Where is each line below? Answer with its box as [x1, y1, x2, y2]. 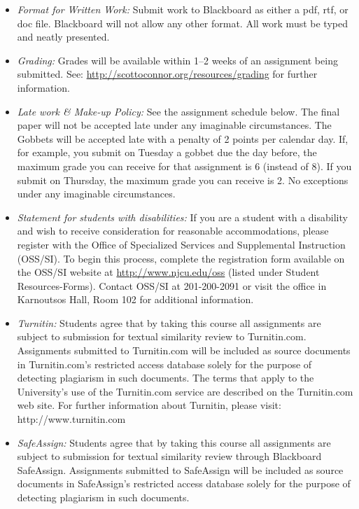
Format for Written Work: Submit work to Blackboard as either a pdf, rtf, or [17, 2, 349, 16]
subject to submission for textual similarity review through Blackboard [17, 449, 322, 463]
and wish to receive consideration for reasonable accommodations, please [17, 223, 329, 238]
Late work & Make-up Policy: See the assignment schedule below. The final [17, 104, 340, 118]
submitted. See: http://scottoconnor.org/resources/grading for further [17, 67, 318, 81]
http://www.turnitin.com [17, 412, 126, 426]
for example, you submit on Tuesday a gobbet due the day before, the [17, 145, 317, 160]
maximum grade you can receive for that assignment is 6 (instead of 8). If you [17, 158, 352, 173]
